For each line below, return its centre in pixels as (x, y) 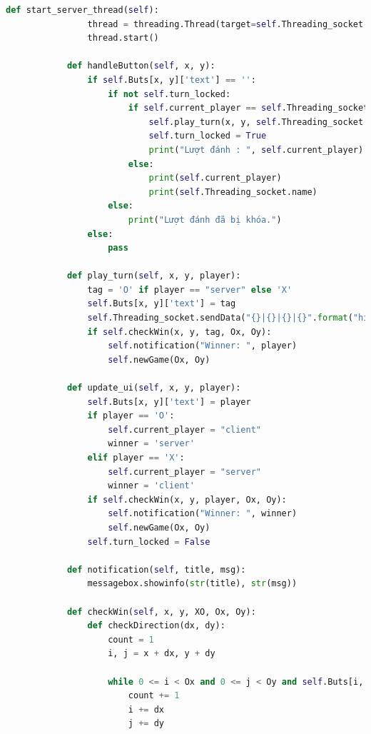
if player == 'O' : (131, 416)
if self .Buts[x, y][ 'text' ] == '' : (172, 80)
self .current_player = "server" (184, 472)
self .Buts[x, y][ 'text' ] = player (169, 402)
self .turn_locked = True (208, 136)
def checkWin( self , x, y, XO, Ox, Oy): (161, 612)
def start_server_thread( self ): (82, 10)
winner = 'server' (151, 444)
